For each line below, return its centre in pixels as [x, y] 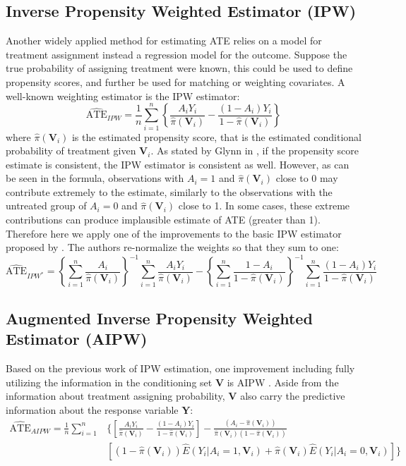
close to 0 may [307, 178]
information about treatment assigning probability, [115, 396]
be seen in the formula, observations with [95, 178]
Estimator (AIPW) [77, 339]
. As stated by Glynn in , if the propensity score [255, 151]
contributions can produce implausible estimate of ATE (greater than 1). [163, 220]
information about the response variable [92, 409]
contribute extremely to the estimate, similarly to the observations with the [169, 191]
